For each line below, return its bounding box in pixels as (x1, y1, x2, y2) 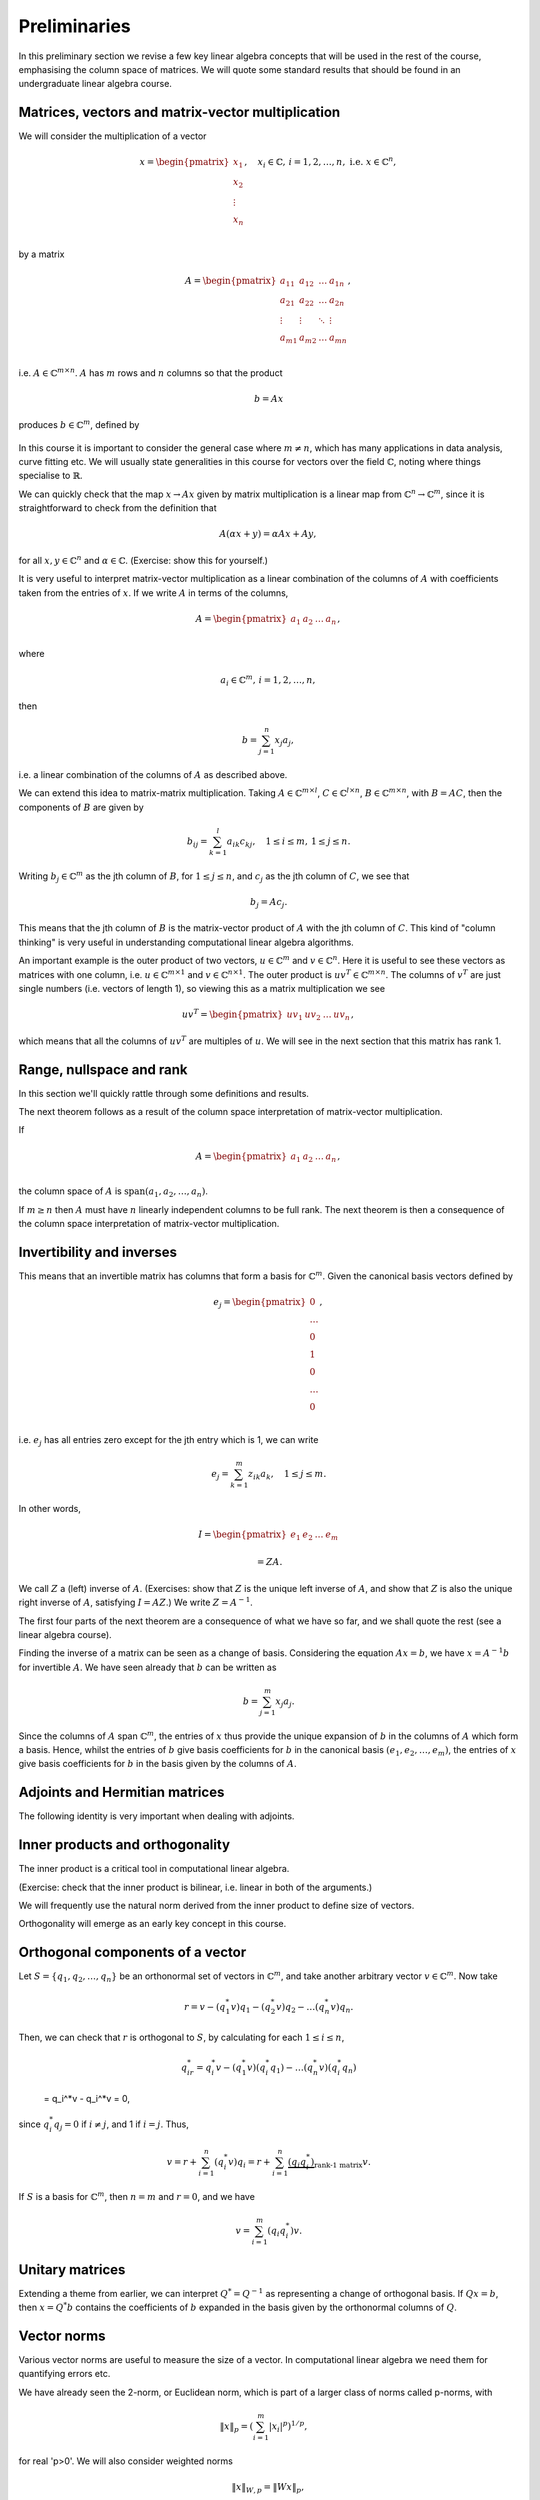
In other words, (18, 1502, 82, 1514)
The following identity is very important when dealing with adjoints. (18, 1810, 295, 1822)
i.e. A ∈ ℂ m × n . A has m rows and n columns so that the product (18, 366, 283, 379)
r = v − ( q (183, 2001, 226, 2012)
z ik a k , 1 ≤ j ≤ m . (248, 1468, 327, 1482)
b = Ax (253, 393, 284, 404)
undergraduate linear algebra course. (18, 78, 172, 90)
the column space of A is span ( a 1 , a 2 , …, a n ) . (18, 1185, 209, 1199)
